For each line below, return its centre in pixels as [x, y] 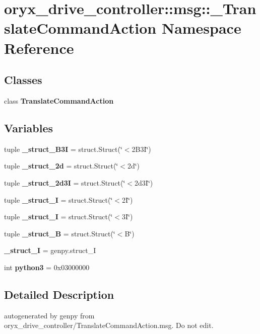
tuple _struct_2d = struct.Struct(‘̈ [61, 166]
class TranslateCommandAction [59, 100]
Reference [39, 48]
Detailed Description [59, 294]
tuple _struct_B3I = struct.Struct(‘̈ [63, 149]
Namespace [201, 28]
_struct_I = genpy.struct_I [50, 250]
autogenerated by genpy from [49, 315]
